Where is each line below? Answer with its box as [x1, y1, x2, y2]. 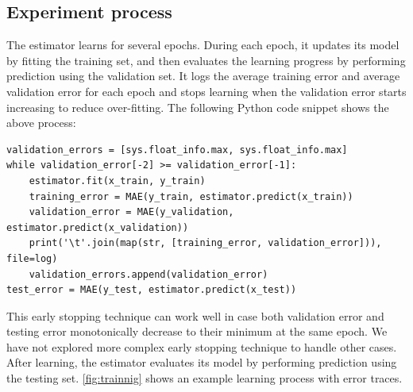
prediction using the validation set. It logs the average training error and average [6, 67, 400, 84]
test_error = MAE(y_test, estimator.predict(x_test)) [6, 284, 297, 296]
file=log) [6, 252, 58, 264]
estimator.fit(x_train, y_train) [29, 175, 206, 186]
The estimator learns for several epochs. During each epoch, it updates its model [6, 37, 399, 53]
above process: [6, 114, 76, 131]
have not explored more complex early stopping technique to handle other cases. [6, 338, 397, 355]
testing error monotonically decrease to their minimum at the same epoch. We [6, 323, 388, 340]
